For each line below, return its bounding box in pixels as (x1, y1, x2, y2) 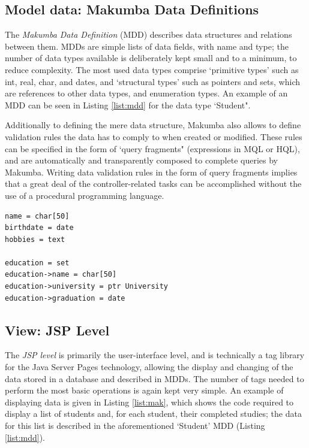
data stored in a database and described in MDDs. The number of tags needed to (5, 372, 304, 385)
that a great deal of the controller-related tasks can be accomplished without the (5, 177, 302, 190)
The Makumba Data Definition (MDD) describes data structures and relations (5, 28, 292, 41)
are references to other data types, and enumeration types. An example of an (5, 87, 288, 99)
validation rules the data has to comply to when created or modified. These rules (5, 130, 302, 143)
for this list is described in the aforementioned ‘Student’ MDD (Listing (5, 419, 265, 432)
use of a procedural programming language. (5, 189, 164, 201)
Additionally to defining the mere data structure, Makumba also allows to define (5, 119, 301, 131)
